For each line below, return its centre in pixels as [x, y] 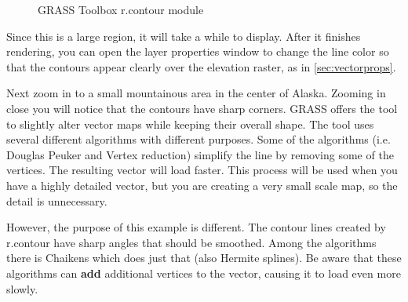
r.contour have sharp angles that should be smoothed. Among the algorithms [191, 242]
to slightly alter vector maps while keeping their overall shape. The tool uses [190, 124]
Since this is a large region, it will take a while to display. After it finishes [184, 36]
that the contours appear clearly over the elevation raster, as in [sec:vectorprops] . [201, 66]
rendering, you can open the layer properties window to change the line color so [198, 51]
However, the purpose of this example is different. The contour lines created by [196, 227]
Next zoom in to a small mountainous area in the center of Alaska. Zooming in [196, 93]
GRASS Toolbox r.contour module [121, 9]
